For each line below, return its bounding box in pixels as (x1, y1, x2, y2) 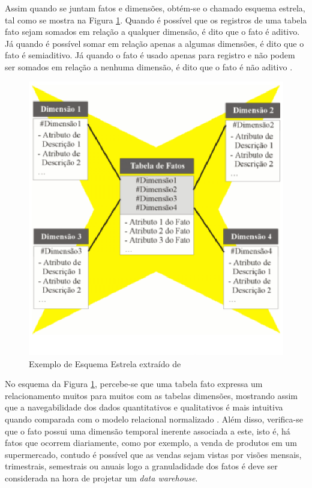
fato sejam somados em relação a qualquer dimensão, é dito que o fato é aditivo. (5, 25, 300, 38)
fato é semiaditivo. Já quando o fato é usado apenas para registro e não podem (5, 49, 295, 61)
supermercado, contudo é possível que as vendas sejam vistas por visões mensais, (5, 448, 302, 460)
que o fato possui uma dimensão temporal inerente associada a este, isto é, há (5, 424, 290, 437)
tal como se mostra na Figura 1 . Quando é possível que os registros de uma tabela (5, 13, 307, 26)
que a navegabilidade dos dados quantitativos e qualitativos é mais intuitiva (5, 401, 283, 413)
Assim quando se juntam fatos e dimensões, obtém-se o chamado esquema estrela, (5, 2, 305, 14)
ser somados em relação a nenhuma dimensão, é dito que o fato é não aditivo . (5, 60, 293, 73)
